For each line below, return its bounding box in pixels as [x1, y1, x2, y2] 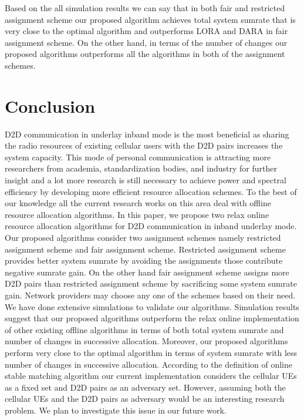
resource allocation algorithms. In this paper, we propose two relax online [5, 208, 269, 220]
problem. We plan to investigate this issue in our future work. [5, 404, 227, 416]
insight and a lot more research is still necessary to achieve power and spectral [5, 174, 286, 186]
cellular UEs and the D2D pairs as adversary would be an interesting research [5, 392, 285, 405]
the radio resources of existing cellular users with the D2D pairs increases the [5, 139, 283, 152]
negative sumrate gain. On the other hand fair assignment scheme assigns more [5, 266, 289, 278]
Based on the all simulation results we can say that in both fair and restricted [5, 2, 285, 14]
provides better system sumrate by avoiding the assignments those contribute [5, 254, 283, 267]
